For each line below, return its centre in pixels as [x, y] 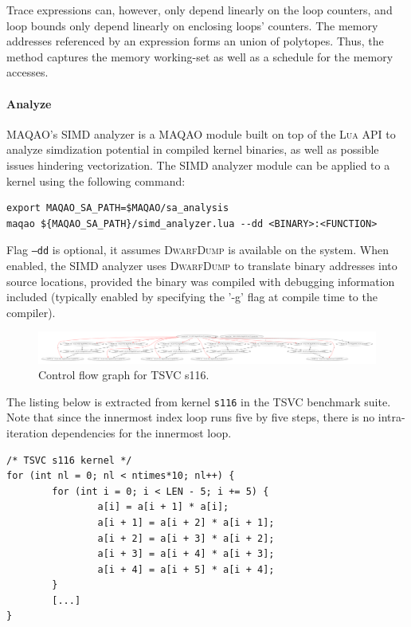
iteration [27, 432]
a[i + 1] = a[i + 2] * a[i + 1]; [186, 522]
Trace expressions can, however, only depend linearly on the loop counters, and [200, 10]
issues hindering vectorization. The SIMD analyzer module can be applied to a [198, 165]
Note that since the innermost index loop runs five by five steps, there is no [191, 417]
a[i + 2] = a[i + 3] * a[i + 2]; [186, 538]
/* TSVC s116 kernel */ [69, 460]
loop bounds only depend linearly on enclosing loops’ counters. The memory [192, 25]
